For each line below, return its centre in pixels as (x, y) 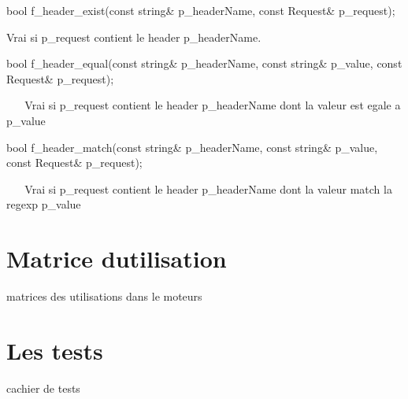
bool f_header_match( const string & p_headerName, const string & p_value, (192, 147)
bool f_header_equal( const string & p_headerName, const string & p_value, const (204, 63)
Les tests (55, 350)
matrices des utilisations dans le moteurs (104, 296)
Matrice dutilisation (117, 259)
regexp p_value (44, 204)
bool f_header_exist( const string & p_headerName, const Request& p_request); (201, 10)
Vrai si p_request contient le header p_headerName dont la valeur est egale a (213, 105)
